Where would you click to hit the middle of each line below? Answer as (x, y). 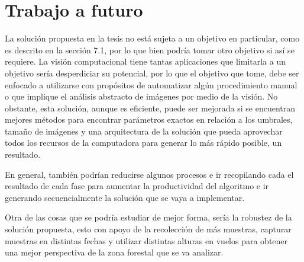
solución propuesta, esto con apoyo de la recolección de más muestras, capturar (148, 229)
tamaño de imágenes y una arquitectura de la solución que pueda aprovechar (144, 131)
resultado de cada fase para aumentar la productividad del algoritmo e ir (137, 186)
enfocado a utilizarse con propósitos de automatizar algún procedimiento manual (151, 84)
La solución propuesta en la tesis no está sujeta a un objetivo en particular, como (152, 38)
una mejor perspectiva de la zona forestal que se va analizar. (114, 252)
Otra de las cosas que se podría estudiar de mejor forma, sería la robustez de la (148, 217)
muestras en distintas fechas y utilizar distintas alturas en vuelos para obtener (146, 240)
